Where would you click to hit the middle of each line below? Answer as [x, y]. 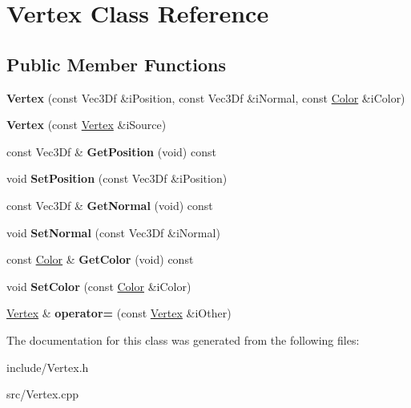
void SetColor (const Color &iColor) [99, 286]
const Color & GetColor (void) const [100, 259]
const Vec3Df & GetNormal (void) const [110, 205]
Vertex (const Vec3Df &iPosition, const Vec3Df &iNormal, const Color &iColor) [206, 97]
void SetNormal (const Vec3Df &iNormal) [113, 232]
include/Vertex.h [48, 367]
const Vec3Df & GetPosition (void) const [111, 151]
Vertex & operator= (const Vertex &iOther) [119, 313]
